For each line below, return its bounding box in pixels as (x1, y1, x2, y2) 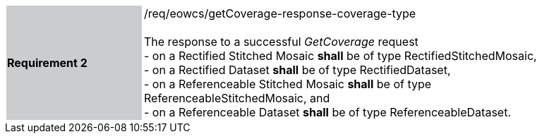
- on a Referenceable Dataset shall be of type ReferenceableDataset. (144, 105, 512, 119)
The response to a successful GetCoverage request (144, 35, 418, 49)
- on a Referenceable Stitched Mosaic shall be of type (144, 77, 432, 91)
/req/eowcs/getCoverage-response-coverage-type (144, 6, 416, 20)
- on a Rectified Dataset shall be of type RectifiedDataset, (144, 63, 451, 77)
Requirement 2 (7, 56, 88, 70)
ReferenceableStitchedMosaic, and (144, 91, 330, 105)
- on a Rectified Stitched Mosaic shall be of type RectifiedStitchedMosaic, (144, 49, 537, 63)
